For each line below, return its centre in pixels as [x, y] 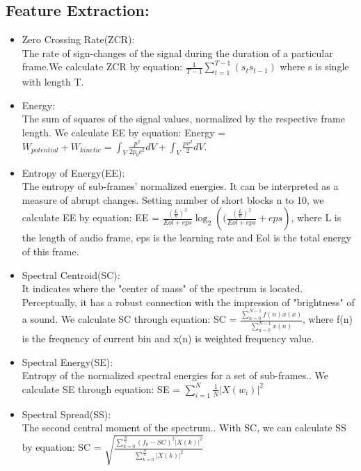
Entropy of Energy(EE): [73, 172]
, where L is [316, 217]
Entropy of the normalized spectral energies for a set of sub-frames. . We [175, 375]
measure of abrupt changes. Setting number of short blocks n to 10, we [173, 199]
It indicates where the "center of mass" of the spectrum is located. [162, 288]
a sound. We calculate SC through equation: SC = [129, 319]
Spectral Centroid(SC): [71, 274]
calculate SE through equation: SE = [101, 389]
